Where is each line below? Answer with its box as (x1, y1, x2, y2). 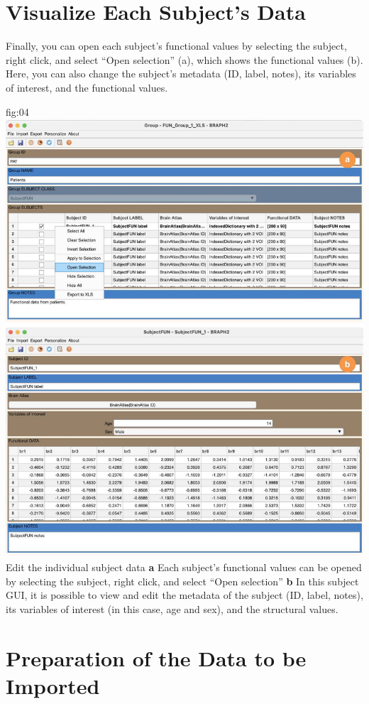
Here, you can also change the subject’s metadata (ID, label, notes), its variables (6, 66, 356, 81)
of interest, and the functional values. (6, 80, 168, 94)
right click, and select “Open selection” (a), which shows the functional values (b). (6, 52, 363, 67)
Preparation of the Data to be (6, 643, 307, 672)
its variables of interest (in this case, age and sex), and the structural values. (6, 601, 338, 616)
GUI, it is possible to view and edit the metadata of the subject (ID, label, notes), (6, 587, 363, 602)
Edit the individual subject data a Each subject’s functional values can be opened (6, 560, 362, 575)
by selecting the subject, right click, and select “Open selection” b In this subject (6, 573, 359, 588)
